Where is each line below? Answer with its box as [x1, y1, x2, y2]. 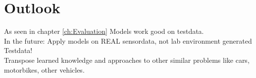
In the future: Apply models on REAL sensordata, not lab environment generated [4, 35, 252, 46]
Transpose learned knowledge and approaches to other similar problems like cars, [4, 54, 250, 65]
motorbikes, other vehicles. [4, 64, 85, 75]
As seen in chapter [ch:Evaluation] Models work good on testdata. [4, 26, 204, 36]
